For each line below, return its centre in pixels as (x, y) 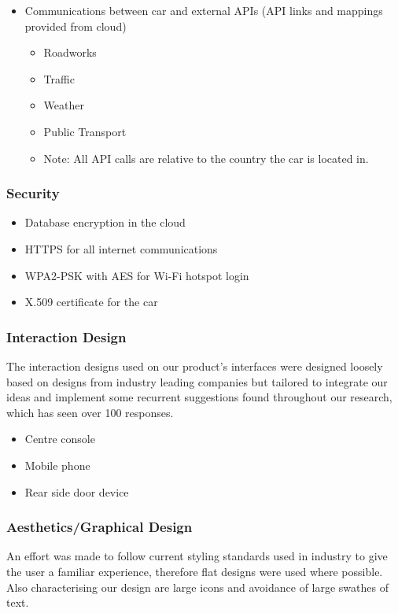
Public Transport (85, 131)
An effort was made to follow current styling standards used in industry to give (197, 556)
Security (33, 193)
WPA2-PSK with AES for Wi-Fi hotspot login (137, 275)
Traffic (59, 78)
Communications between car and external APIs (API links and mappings (204, 10)
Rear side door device (77, 491)
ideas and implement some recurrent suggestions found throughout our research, (199, 397)
